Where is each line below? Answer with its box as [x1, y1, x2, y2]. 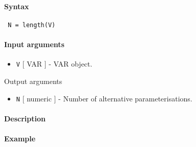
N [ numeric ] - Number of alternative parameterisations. [16, 93, 192, 103]
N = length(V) [8, 21, 56, 29]
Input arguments [4, 39, 64, 50]
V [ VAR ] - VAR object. [16, 58, 93, 69]
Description [4, 113, 46, 123]
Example [4, 133, 36, 143]
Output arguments [4, 75, 62, 86]
